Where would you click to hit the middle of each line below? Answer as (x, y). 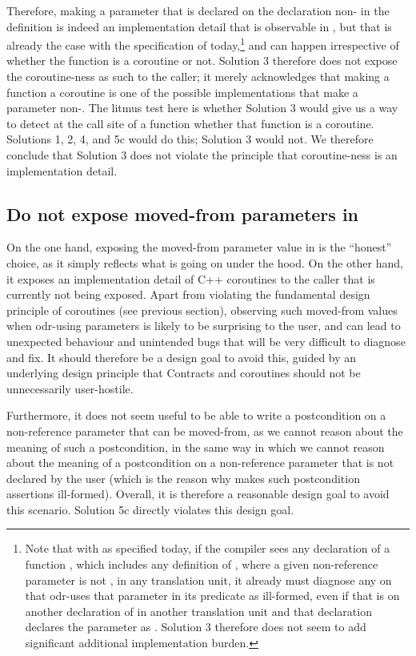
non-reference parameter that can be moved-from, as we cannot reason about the (205, 431)
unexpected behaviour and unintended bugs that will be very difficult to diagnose (206, 341)
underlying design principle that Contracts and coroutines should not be (184, 373)
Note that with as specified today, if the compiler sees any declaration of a (208, 548)
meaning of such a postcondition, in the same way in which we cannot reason (196, 447)
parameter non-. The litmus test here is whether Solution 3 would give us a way (202, 108)
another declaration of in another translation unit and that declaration (198, 611)
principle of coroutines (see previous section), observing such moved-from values (202, 310)
